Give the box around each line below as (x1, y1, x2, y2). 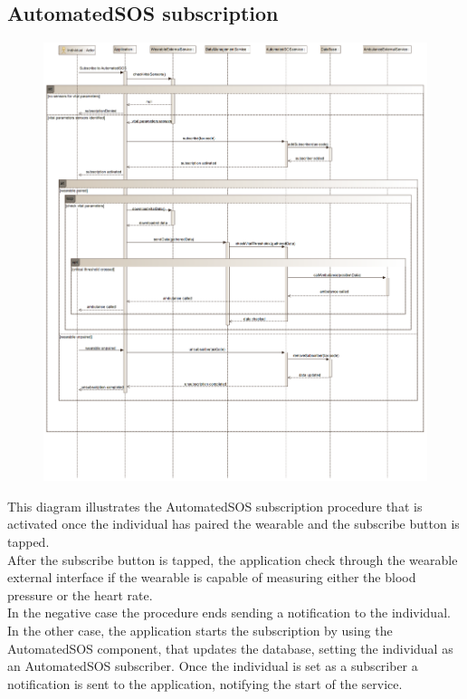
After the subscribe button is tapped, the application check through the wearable (7, 550, 458, 569)
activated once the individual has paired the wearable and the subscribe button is (7, 514, 460, 533)
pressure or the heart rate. (7, 585, 153, 604)
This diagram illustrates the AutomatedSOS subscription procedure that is (7, 496, 423, 515)
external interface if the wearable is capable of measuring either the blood (7, 568, 416, 587)
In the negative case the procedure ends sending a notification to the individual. (7, 603, 451, 622)
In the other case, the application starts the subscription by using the (7, 620, 393, 639)
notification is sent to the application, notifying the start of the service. (7, 674, 403, 693)
